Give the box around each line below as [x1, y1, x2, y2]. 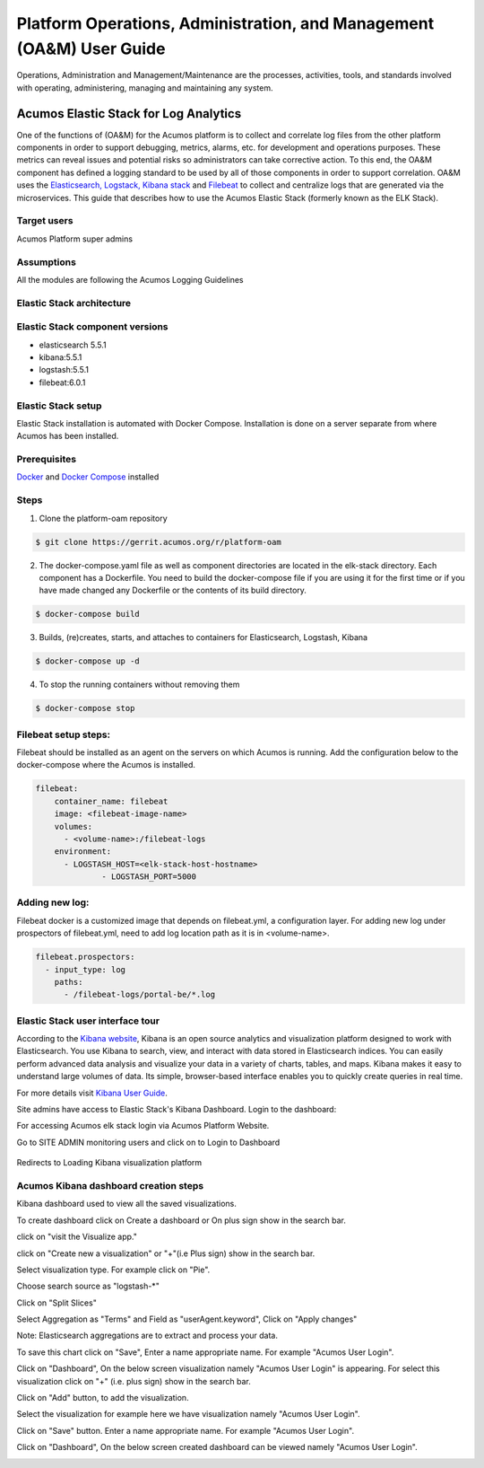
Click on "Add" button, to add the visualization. [16, 1393, 189, 1403]
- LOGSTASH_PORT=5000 [101, 872, 197, 882]
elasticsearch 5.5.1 [39, 339, 107, 350]
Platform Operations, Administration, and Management [16, 13, 435, 33]
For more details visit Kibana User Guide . [16, 1087, 168, 1098]
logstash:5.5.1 [39, 365, 90, 375]
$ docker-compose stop [35, 703, 135, 714]
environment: [54, 847, 112, 857]
